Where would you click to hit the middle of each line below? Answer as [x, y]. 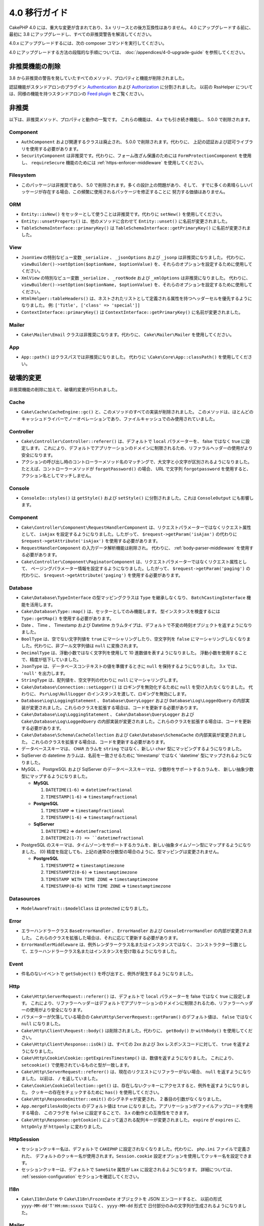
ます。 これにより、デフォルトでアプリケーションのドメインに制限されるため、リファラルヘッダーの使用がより [141, 448]
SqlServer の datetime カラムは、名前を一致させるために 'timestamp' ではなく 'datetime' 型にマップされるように [134, 756]
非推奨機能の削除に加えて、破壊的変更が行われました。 [64, 389]
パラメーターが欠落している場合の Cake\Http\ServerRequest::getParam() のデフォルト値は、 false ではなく [137, 1017]
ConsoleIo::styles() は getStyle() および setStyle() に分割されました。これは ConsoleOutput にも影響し [137, 498]
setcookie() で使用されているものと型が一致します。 [77, 1065]
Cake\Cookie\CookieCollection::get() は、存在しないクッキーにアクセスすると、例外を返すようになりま [133, 1085]
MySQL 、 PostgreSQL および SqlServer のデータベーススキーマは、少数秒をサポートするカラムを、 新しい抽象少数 [137, 769]
